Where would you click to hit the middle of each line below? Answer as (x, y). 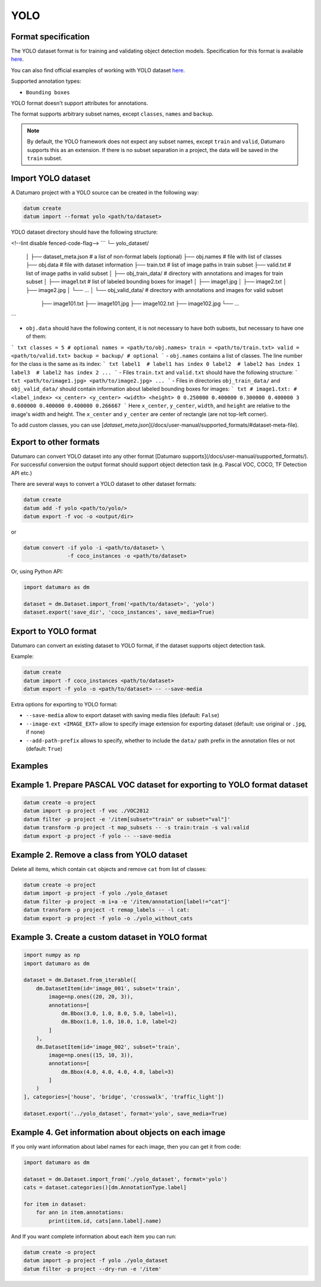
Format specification (51, 37)
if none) (35, 732)
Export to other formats (55, 442)
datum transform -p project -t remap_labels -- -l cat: (107, 910)
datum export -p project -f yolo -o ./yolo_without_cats (108, 918)
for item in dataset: (55, 1204)
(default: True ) (44, 749)
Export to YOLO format (54, 631)
